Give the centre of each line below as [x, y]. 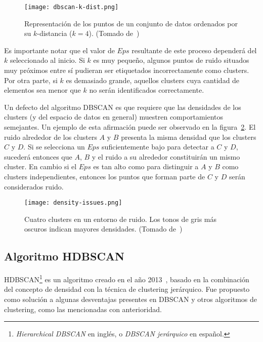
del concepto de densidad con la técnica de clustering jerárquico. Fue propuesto [127, 289]
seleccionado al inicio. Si [47, 60]
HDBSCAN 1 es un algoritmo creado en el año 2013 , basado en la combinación [127, 278]
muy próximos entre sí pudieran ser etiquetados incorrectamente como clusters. [127, 70]
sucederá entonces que [38, 156]
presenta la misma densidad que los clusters [189, 137]
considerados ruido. [34, 186]
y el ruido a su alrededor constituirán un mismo [166, 156]
